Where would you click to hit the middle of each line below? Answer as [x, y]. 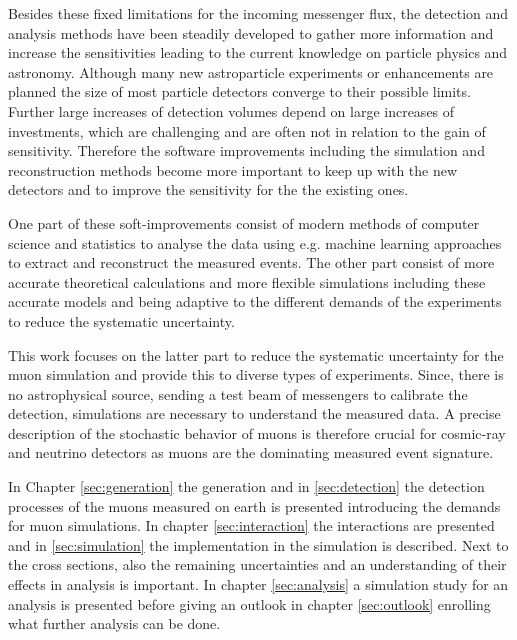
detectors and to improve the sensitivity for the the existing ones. [208, 189]
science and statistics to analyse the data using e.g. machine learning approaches [255, 242]
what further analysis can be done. [114, 623]
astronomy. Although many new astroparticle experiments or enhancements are [251, 71]
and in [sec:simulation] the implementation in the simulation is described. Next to [258, 544]
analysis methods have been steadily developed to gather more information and [251, 32]
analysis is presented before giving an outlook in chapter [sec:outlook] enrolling [249, 603]
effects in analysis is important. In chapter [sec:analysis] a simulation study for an [258, 584]
